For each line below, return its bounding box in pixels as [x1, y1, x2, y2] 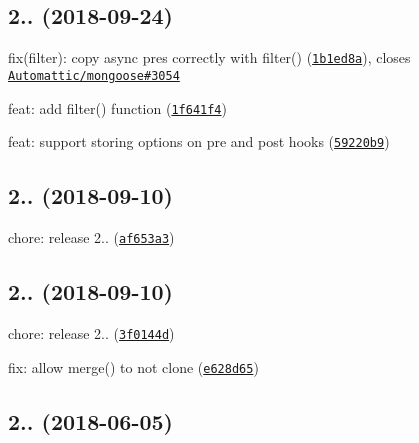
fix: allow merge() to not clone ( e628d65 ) [8, 356, 259, 377]
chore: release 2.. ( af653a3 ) [8, 227, 175, 248]
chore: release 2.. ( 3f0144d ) [8, 322, 175, 343]
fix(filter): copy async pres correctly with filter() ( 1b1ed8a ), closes [8, 47, 411, 68]
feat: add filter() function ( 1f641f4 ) [8, 97, 227, 118]
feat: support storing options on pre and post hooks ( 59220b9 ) [8, 131, 390, 152]
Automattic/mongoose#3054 [8, 68, 180, 83]
